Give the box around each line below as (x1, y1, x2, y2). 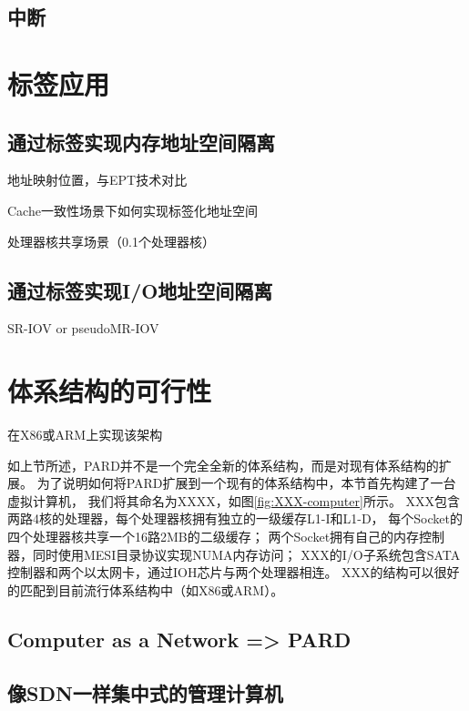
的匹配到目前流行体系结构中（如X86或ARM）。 (7, 580, 284, 599)
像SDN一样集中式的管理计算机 (7, 678, 283, 706)
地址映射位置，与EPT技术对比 (7, 170, 188, 189)
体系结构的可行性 (7, 372, 212, 410)
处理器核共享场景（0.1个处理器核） (7, 231, 215, 250)
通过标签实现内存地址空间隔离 (7, 127, 275, 156)
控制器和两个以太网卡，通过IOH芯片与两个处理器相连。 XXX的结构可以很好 (7, 563, 460, 582)
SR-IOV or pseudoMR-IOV (7, 319, 159, 338)
